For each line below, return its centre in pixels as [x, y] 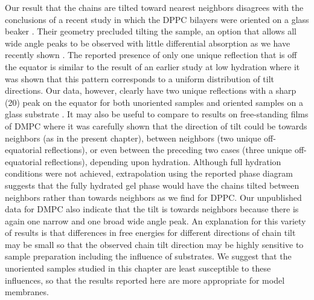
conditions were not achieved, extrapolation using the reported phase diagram [149, 173]
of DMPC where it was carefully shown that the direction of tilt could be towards [156, 126]
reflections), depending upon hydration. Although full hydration [163, 161]
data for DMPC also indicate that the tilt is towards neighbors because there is [152, 209]
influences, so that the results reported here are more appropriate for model [145, 280]
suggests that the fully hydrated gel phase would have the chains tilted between [152, 185]
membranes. [27, 292]
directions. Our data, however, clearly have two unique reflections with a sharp [151, 90]
